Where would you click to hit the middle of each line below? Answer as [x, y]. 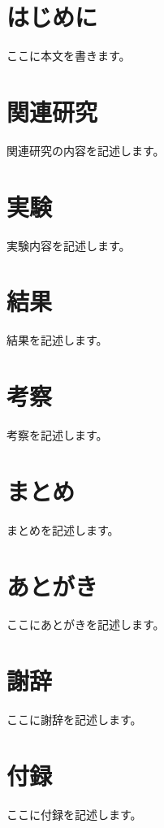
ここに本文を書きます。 [69, 56]
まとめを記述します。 [63, 529]
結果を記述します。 [57, 340]
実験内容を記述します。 [69, 245]
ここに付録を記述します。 [74, 814]
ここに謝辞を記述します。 [74, 720]
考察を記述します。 [57, 435]
